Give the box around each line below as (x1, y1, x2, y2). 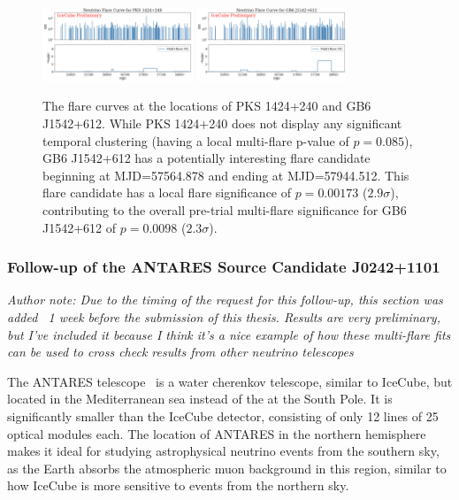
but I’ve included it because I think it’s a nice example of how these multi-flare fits (7, 325, 451, 343)
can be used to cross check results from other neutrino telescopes (7, 342, 354, 361)
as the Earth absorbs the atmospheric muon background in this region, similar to (7, 458, 447, 477)
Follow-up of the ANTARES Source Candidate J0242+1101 (7, 256, 440, 278)
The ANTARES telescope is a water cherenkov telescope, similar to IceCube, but (7, 372, 453, 390)
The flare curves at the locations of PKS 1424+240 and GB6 (42, 96, 371, 115)
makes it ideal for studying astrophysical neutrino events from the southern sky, (7, 442, 440, 460)
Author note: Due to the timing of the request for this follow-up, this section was (7, 290, 443, 309)
